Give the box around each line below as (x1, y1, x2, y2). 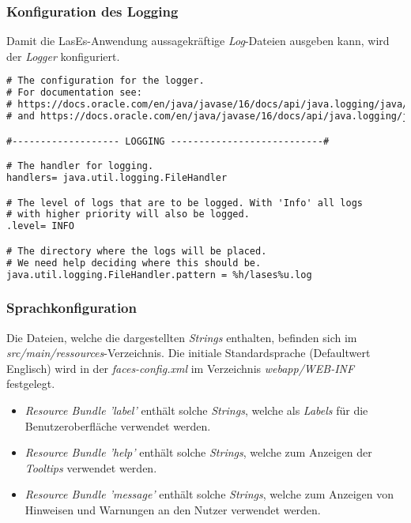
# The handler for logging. (6, 160, 154, 172)
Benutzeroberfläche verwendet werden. (25, 417, 211, 434)
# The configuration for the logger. (6, 75, 205, 87)
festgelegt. (6, 375, 55, 392)
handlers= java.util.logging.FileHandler (6, 171, 228, 183)
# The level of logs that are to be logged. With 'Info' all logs (6, 197, 364, 209)
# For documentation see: (6, 87, 142, 99)
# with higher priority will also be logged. (6, 209, 250, 220)
